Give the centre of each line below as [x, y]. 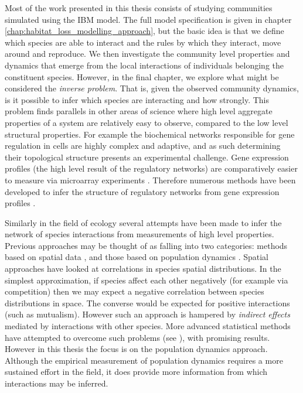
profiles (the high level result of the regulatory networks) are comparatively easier [151, 168]
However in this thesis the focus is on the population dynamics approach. [136, 349]
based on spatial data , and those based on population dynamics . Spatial [137, 257]
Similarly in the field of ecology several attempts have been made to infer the [143, 222]
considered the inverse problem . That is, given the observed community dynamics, [152, 88]
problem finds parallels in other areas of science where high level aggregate [139, 111]
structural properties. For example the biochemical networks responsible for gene [150, 134]
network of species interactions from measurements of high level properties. [139, 234]
